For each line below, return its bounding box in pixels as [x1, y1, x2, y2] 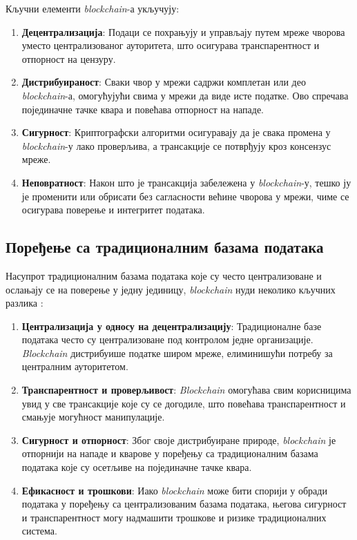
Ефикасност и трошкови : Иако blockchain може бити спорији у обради [21, 483, 327, 497]
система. [21, 523, 57, 538]
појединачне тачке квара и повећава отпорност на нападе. [21, 102, 264, 116]
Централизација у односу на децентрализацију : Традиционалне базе [21, 318, 322, 333]
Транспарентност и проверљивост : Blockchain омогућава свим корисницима [21, 383, 351, 397]
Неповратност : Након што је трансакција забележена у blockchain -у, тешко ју [21, 175, 351, 189]
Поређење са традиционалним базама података [6, 236, 324, 258]
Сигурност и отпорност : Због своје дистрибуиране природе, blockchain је [21, 432, 336, 447]
